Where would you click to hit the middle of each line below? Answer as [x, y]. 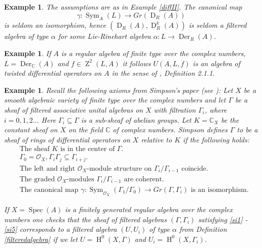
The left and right [47, 168]
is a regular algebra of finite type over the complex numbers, [153, 53]
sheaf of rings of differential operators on [67, 139]
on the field [86, 130]
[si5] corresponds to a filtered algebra [61, 229]
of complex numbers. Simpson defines [170, 130]
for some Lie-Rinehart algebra [104, 36]
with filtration [175, 109]
